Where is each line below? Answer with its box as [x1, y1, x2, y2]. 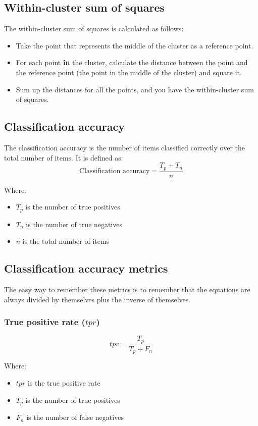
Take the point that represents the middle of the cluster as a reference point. [16, 40, 253, 50]
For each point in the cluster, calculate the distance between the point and [16, 57, 248, 68]
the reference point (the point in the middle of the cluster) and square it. [16, 67, 242, 77]
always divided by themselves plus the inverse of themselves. [4, 294, 191, 304]
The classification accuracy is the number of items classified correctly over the [4, 142, 245, 152]
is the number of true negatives [26, 219, 123, 229]
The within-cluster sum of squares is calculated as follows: [4, 23, 184, 34]
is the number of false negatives [26, 412, 124, 422]
